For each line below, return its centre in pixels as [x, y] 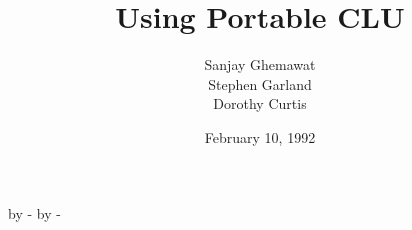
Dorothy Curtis [260, 103]
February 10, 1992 [260, 136]
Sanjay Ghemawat [260, 64]
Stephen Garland [260, 83]
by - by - [34, 212]
